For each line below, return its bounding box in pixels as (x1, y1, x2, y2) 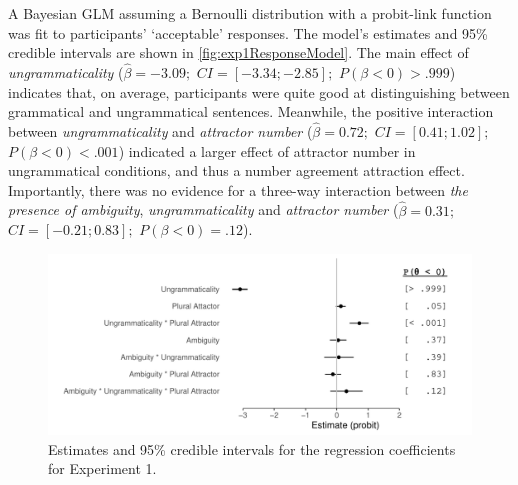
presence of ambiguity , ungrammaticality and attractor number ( (8, 199, 399, 220)
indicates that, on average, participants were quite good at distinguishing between (8, 81, 510, 102)
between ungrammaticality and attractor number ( (8, 121, 313, 141)
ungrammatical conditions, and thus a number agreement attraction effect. (8, 160, 465, 181)
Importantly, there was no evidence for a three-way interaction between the (8, 179, 468, 200)
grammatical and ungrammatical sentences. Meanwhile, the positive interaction (8, 101, 494, 122)
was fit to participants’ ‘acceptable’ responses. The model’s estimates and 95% (8, 22, 488, 43)
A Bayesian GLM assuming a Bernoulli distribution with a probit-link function (8, 3, 492, 23)
